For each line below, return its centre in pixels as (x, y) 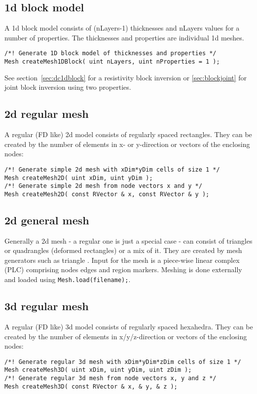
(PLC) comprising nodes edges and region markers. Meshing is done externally (123, 269)
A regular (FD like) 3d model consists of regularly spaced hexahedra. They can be (129, 326)
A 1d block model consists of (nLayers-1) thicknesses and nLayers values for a (122, 28)
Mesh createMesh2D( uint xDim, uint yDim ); (79, 178)
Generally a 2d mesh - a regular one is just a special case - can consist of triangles (128, 240)
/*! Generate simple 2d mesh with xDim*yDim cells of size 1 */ (112, 169)
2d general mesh (47, 220)
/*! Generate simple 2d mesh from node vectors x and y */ (103, 186)
